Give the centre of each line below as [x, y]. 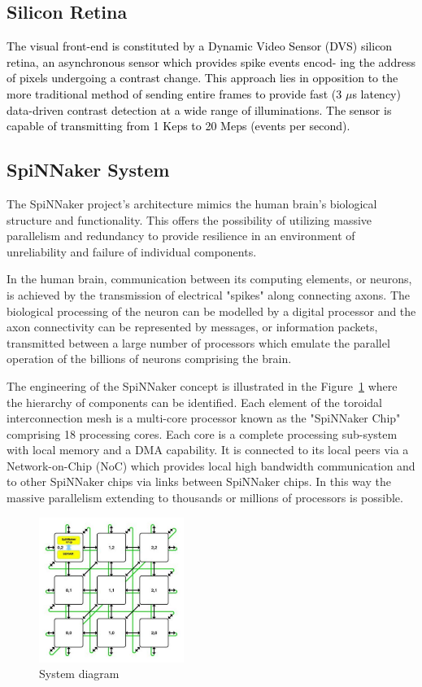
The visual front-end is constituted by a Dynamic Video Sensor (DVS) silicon [200, 46]
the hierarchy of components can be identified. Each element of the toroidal [194, 402]
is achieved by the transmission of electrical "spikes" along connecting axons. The [208, 294]
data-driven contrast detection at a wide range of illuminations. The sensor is [199, 109]
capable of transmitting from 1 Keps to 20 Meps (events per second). [178, 126]
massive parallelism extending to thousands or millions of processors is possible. [205, 498]
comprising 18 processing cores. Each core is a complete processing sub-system [202, 433]
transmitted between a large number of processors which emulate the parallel [198, 342]
